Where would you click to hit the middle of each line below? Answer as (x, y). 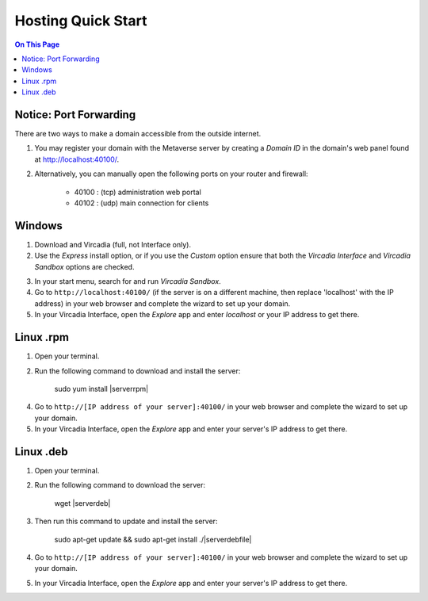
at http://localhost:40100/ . (77, 159)
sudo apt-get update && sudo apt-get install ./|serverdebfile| (153, 539)
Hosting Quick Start (81, 21)
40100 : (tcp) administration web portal (138, 192)
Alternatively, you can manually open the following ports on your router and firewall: (171, 174)
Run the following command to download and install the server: (138, 371)
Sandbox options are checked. (84, 266)
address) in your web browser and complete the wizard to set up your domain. (162, 303)
